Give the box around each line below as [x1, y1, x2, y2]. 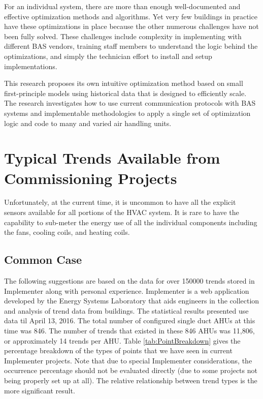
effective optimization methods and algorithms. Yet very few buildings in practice [4, 11, 257, 21]
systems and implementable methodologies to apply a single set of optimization [4, 107, 251, 118]
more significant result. [4, 385, 75, 395]
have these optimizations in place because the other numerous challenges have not [4, 21, 259, 32]
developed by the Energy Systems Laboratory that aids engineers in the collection [4, 295, 259, 306]
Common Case [4, 252, 82, 267]
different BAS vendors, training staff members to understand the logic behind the [4, 41, 258, 51]
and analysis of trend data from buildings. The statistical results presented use [4, 305, 249, 316]
